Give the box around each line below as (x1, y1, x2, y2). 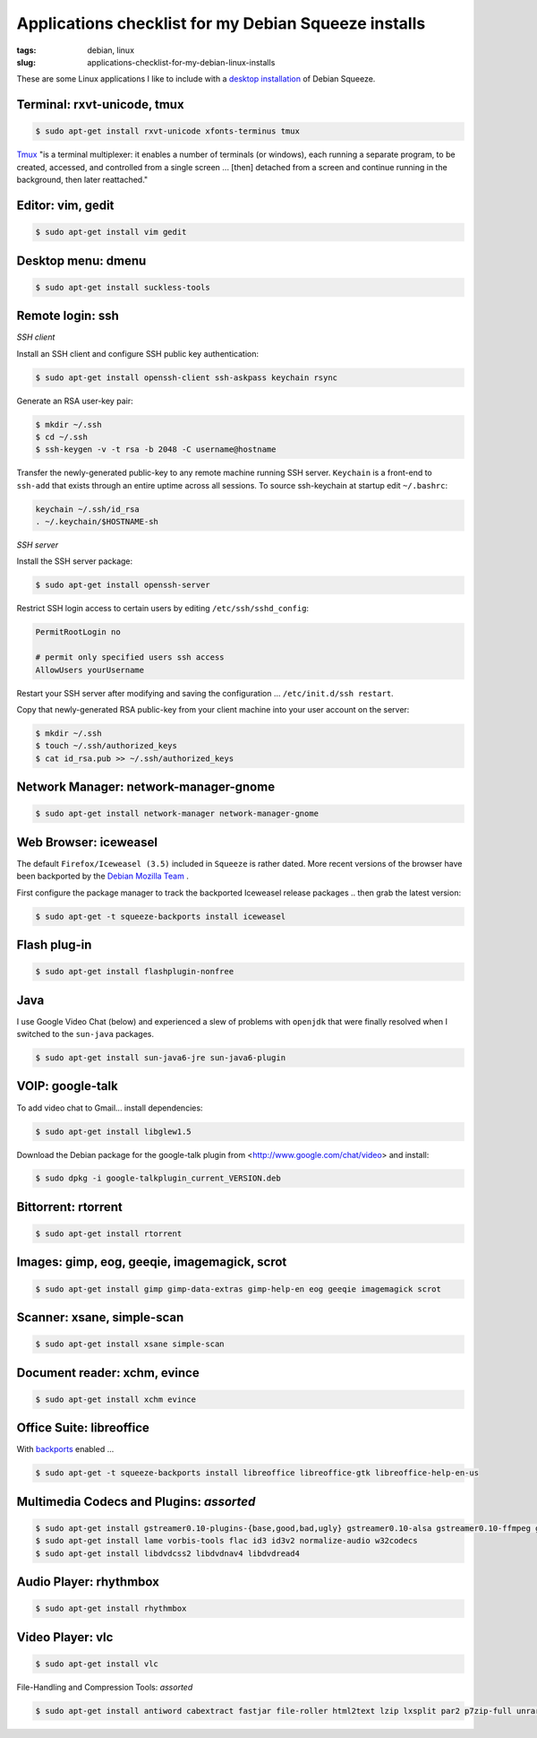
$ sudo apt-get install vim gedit (35, 227, 187, 238)
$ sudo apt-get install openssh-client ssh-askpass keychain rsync (35, 372, 338, 383)
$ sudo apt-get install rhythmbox (35, 1604, 187, 1613)
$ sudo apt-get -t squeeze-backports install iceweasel (35, 911, 286, 921)
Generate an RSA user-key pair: (16, 395, 133, 406)
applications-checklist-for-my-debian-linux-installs (87, 56, 276, 67)
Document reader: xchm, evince (16, 1365, 200, 1380)
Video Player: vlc (16, 1630, 114, 1645)
